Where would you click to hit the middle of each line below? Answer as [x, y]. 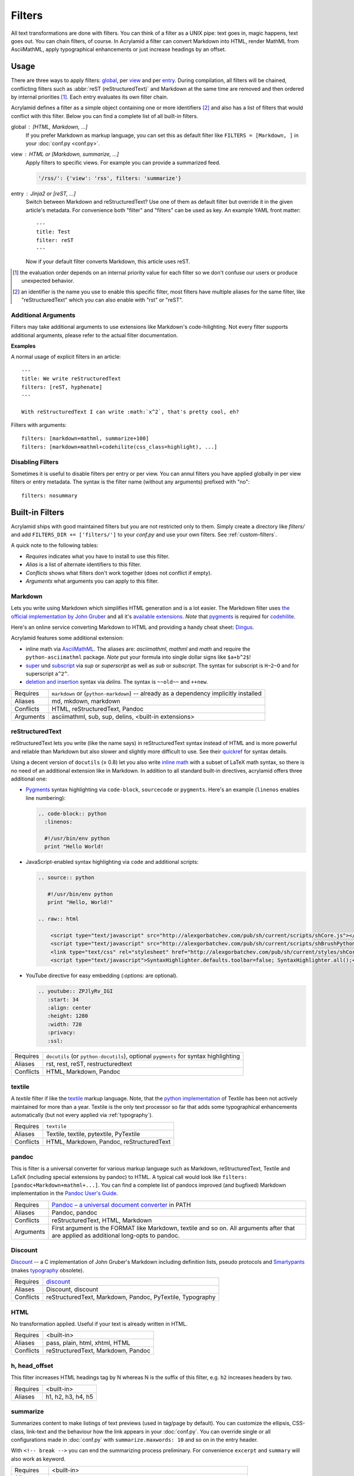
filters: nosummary [50, 495]
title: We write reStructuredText [71, 379]
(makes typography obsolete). [47, 1270]
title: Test [53, 232]
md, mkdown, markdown [86, 701]
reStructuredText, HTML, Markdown [102, 1220]
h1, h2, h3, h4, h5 [70, 1396]
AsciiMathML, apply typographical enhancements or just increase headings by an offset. [119, 50]
